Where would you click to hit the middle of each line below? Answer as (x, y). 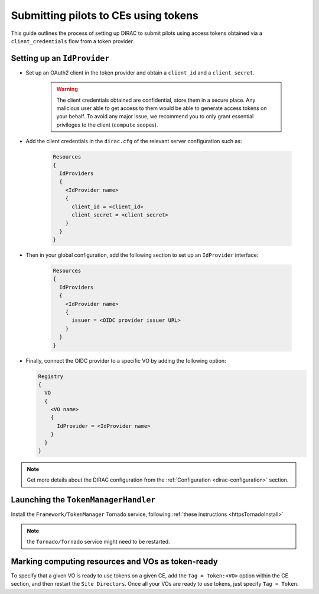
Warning (67, 89)
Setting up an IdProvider (60, 58)
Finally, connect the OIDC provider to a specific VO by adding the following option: (126, 360)
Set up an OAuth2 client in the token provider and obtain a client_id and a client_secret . (140, 72)
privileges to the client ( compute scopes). (107, 125)
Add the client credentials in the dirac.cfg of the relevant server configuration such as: (134, 141)
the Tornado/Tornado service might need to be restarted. (99, 542)
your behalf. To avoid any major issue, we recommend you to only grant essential (155, 117)
